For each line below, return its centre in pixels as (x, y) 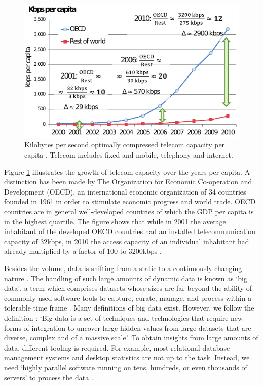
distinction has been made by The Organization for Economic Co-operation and (128, 182)
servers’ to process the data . (49, 377)
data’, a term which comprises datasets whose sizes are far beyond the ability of (128, 288)
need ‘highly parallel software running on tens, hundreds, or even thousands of (126, 367)
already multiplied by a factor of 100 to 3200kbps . (83, 251)
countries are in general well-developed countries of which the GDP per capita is (129, 211)
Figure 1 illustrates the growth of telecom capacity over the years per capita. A (127, 171)
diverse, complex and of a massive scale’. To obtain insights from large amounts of (131, 338)
